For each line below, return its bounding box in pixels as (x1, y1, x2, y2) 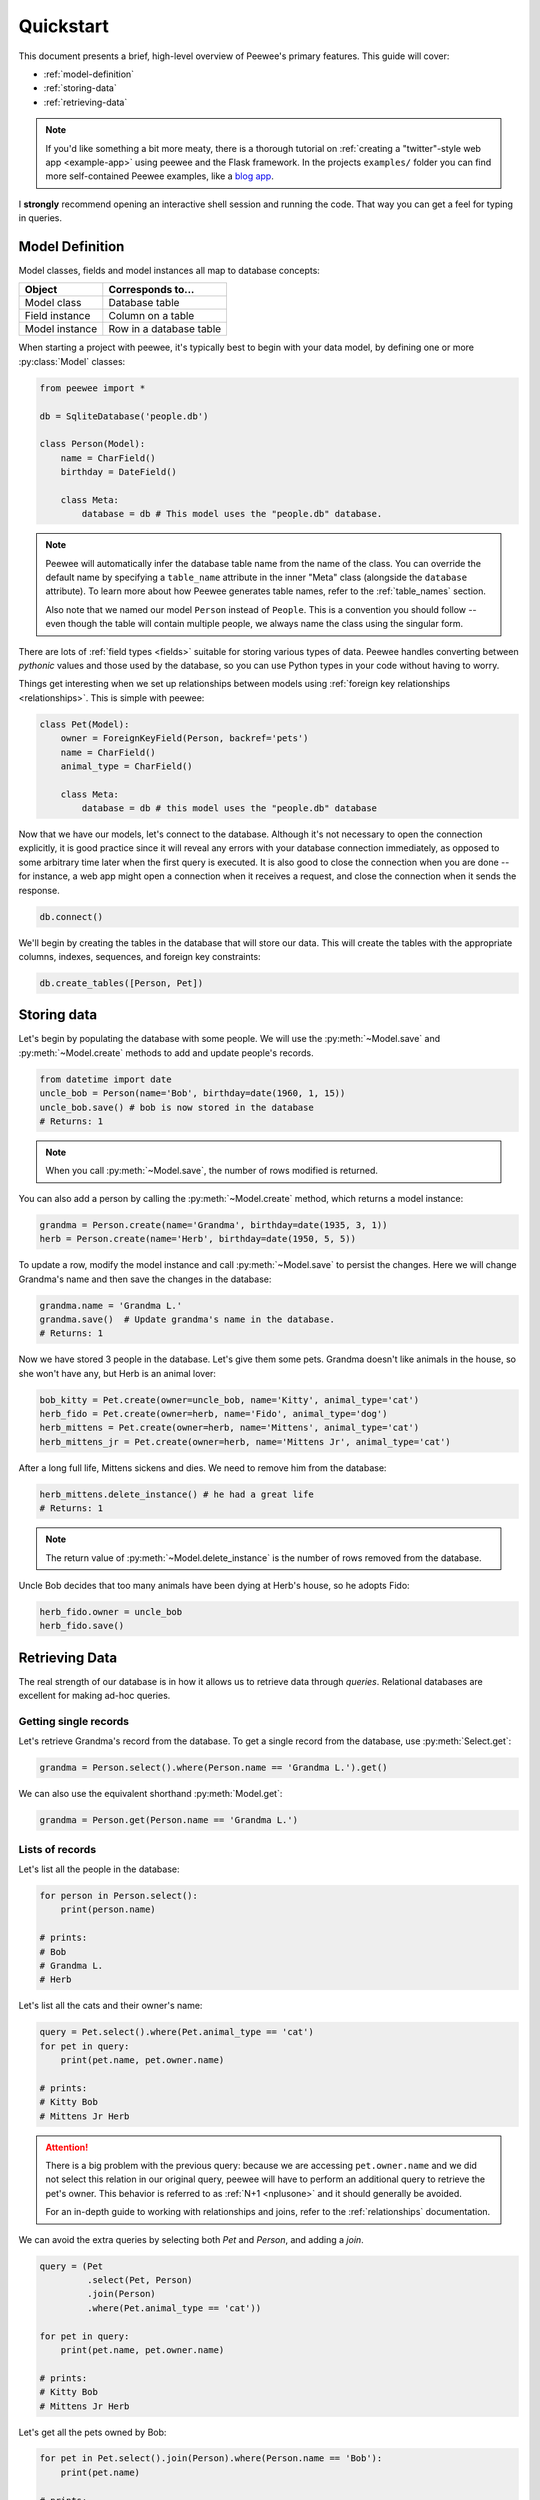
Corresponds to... (108, 283, 195, 297)
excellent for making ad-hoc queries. (18, 1690, 171, 1702)
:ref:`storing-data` (43, 82, 117, 94)
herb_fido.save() (39, 1620, 125, 1632)
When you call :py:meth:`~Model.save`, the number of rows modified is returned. (45, 1165, 379, 1177)
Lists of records (18, 1842, 97, 1856)
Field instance (24, 309, 91, 323)
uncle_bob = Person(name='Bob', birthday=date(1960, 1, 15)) (39, 1088, 346, 1099)
